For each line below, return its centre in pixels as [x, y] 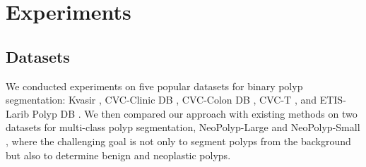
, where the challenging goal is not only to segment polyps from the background [178, 141]
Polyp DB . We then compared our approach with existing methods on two [195, 113]
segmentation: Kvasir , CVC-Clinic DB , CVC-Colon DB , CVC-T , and [161, 100]
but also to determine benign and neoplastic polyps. [118, 155]
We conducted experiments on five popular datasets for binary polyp [154, 86]
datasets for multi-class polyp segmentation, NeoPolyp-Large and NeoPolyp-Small [183, 127]
